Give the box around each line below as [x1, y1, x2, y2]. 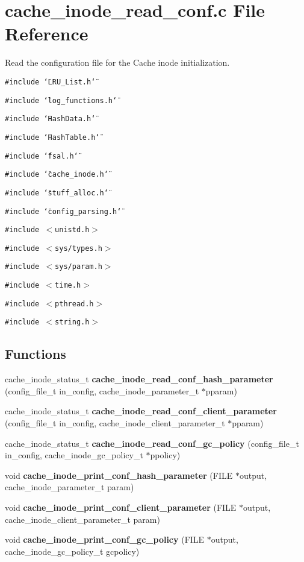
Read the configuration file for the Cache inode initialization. [5, 56, 230, 69]
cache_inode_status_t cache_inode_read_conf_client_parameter [5, 405, 277, 417]
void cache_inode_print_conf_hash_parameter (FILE [5, 469, 233, 481]
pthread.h [55, 299, 94, 308]
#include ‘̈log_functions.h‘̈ [5, 96, 117, 105]
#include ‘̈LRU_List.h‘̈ [5, 77, 96, 86]
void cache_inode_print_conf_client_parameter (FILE [5, 501, 237, 514]
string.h [55, 318, 90, 327]
